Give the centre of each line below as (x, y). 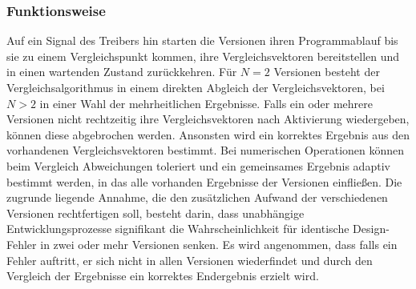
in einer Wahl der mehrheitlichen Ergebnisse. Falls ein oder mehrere (206, 103)
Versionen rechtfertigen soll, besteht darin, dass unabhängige (155, 213)
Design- (371, 229)
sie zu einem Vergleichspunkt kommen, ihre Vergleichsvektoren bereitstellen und (203, 56)
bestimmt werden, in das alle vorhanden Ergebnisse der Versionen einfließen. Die (204, 181)
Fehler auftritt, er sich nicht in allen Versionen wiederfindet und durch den (190, 260)
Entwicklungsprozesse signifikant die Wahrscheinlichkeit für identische (178, 229)
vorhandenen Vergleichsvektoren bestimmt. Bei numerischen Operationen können (206, 150)
